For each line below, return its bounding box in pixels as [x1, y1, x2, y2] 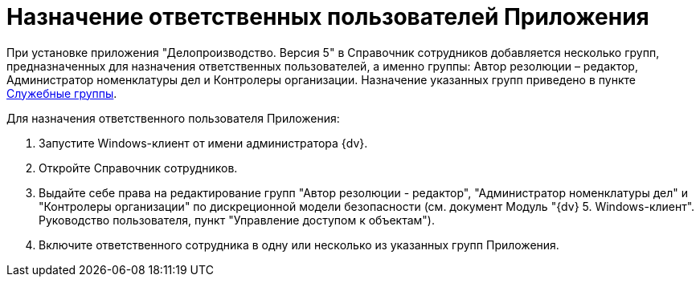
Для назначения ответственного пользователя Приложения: [6, 111, 340, 125]
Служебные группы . [6, 86, 117, 100]
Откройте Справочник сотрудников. [39, 160, 238, 175]
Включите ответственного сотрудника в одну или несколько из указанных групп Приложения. [39, 237, 559, 252]
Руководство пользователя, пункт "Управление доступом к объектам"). [39, 212, 435, 227]
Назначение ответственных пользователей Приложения [6, 3, 649, 30]
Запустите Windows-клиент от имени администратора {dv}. [39, 135, 368, 150]
